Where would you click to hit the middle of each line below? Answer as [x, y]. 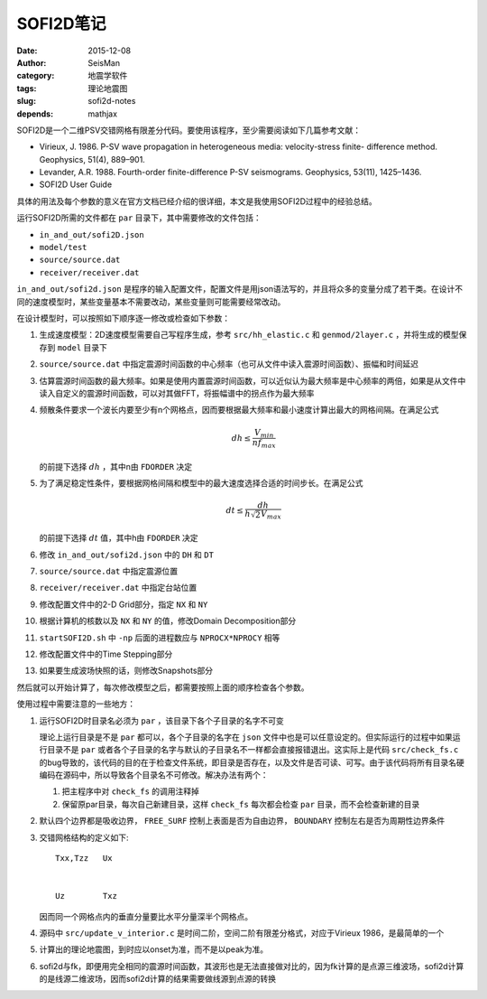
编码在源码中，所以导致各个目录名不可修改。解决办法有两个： [154, 775]
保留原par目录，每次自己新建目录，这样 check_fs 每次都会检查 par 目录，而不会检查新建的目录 [241, 804]
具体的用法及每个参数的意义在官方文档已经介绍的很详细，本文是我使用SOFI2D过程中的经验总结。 [197, 201]
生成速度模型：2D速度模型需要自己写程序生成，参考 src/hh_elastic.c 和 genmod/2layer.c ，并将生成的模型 [249, 335]
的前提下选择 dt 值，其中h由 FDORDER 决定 [119, 538]
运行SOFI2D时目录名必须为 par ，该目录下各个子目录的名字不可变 [161, 720]
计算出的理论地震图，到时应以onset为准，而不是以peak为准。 [154, 949]
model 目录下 [83, 347]
